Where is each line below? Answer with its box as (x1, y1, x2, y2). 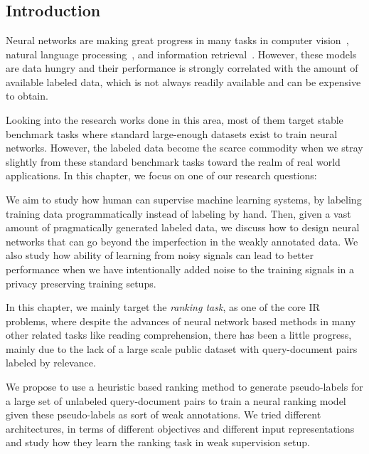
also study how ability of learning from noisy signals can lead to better (6, 248, 314, 263)
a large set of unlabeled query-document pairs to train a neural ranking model (6, 393, 346, 408)
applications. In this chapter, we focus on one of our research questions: (6, 168, 317, 183)
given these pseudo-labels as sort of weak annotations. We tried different (6, 407, 321, 422)
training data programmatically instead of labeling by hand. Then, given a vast (6, 206, 351, 221)
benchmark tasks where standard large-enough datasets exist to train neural (6, 126, 338, 141)
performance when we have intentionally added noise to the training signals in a (6, 261, 354, 276)
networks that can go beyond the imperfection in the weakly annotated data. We (6, 233, 358, 248)
